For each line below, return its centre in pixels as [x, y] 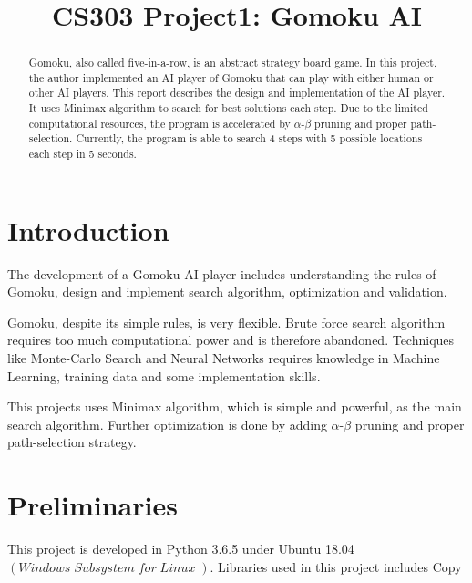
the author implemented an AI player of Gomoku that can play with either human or [231, 77]
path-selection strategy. [72, 442]
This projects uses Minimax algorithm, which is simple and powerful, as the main [235, 406]
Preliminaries [92, 505]
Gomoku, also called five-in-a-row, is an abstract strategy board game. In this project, [233, 62]
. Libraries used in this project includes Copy [336, 566]
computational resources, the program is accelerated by [159, 123]
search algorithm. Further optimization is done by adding [167, 424]
